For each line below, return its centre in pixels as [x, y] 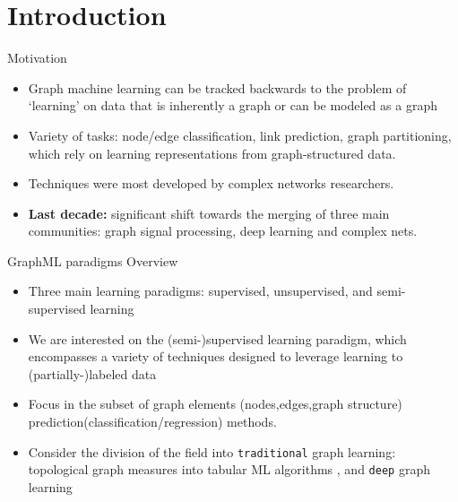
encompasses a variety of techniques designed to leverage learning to [216, 356]
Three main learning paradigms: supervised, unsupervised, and [200, 291]
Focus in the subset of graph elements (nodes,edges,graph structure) [215, 404]
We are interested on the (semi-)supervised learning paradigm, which [217, 338]
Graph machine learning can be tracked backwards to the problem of [217, 87]
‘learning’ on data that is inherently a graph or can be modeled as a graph [233, 105]
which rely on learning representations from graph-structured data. [212, 153]
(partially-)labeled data [92, 373]
